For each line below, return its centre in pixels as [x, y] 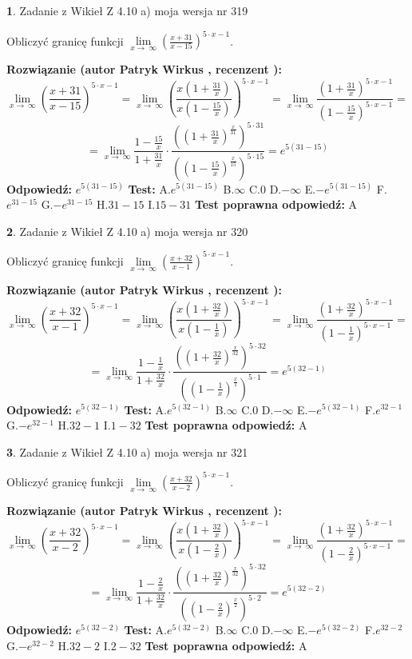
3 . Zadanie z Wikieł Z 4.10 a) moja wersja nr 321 [127, 451]
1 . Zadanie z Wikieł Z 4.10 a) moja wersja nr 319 [127, 10]
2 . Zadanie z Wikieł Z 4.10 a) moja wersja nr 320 [127, 231]
